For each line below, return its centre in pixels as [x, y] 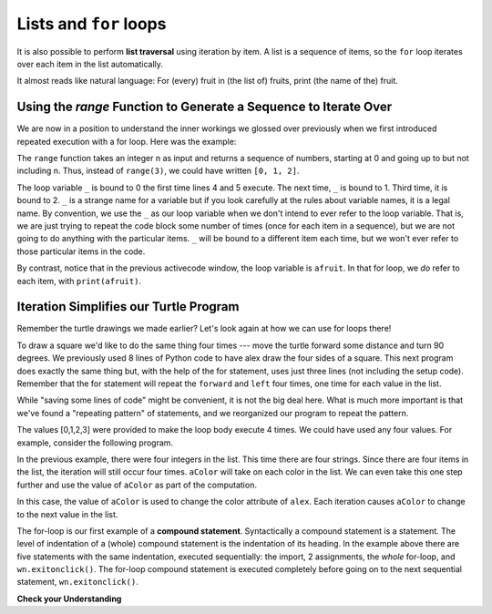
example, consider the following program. [95, 443]
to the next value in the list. [67, 514]
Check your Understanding [69, 599]
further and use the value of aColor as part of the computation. [137, 485]
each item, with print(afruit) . [79, 281]
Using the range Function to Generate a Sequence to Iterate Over [205, 107]
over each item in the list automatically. [90, 64]
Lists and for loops [92, 24]
